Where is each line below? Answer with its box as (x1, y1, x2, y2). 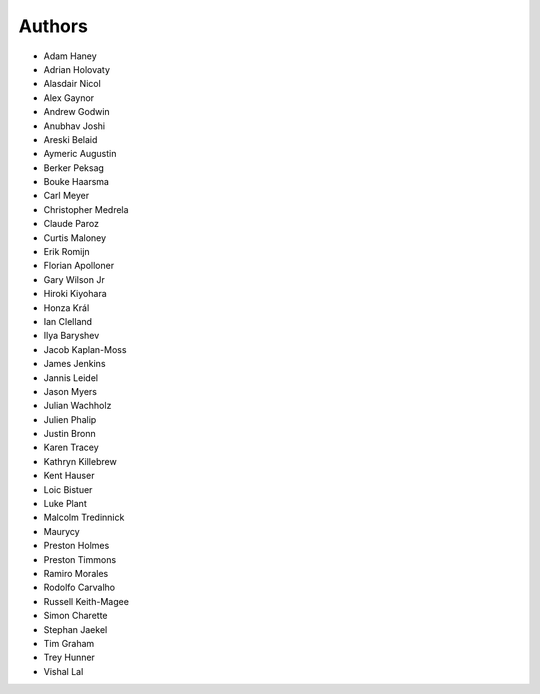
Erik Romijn (43, 246, 90, 258)
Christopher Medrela (43, 203, 129, 215)
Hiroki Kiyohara (43, 288, 107, 300)
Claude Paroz (43, 218, 100, 230)
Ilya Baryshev (43, 330, 100, 342)
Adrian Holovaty (43, 63, 110, 75)
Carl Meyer (43, 190, 90, 202)
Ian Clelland (43, 315, 93, 327)
